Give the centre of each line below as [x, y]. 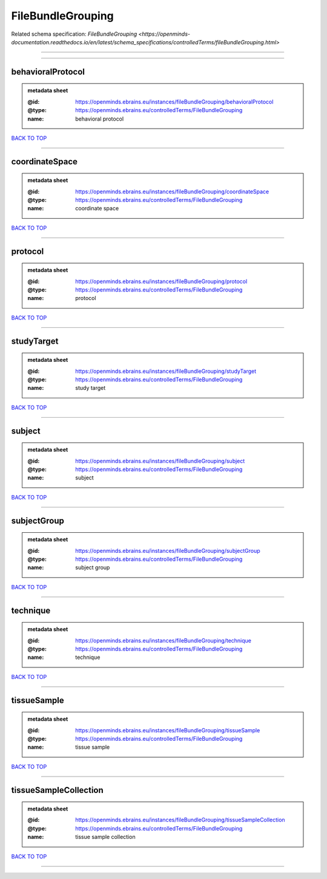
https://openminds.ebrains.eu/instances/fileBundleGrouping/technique [163, 640]
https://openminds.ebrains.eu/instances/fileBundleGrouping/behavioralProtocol [174, 102]
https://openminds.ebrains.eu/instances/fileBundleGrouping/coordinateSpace [172, 192]
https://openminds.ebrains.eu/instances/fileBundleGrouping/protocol [161, 281]
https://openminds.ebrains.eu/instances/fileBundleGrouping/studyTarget [166, 371]
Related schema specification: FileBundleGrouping [74, 34]
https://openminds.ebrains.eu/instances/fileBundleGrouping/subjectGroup [168, 550]
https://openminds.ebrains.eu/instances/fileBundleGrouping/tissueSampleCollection [180, 820]
